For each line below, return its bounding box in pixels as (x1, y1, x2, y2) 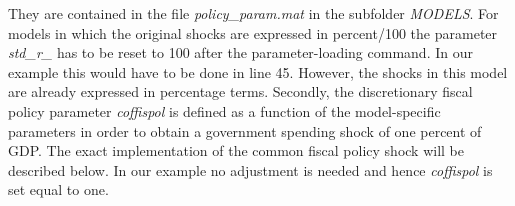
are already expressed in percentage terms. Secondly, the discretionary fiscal (8, 81, 473, 102)
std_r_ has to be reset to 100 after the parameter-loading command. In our (8, 42, 473, 63)
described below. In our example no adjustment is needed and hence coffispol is (8, 159, 493, 180)
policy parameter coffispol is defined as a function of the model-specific (8, 100, 441, 121)
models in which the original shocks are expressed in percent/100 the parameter (8, 22, 498, 43)
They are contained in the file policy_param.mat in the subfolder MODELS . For (8, 3, 499, 23)
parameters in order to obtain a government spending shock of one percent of (8, 120, 482, 141)
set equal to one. (8, 179, 109, 200)
